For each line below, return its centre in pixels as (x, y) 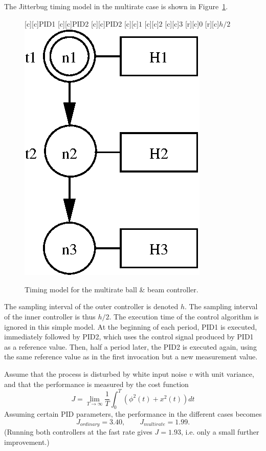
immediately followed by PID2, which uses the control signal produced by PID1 (129, 337)
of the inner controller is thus (50, 316)
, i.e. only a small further (220, 432)
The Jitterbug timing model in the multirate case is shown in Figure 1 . (116, 6)
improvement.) (27, 442)
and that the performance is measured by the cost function (96, 384)
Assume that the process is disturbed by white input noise (96, 373)
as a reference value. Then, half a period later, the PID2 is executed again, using (130, 346)
